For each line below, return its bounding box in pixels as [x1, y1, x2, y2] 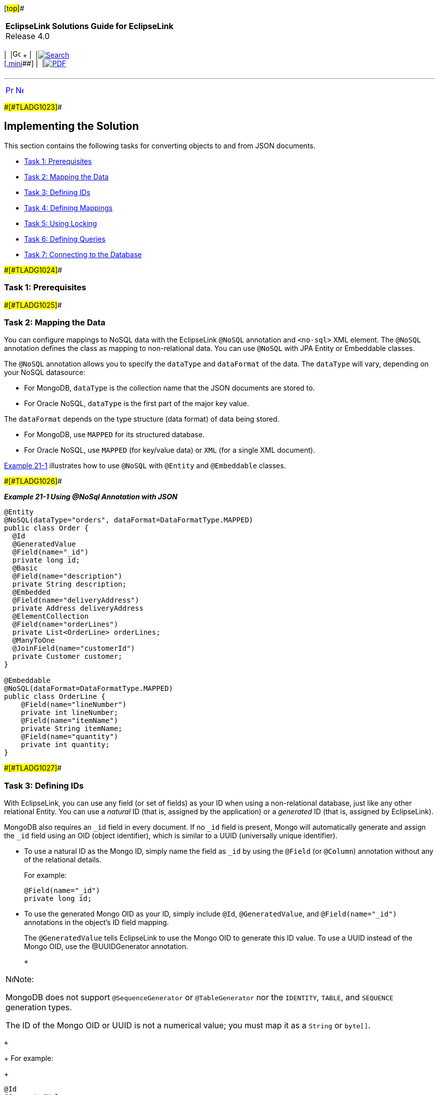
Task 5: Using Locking [24, 219, 97, 228]
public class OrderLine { [4, 692, 106, 701]
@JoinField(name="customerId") [12, 644, 135, 653]
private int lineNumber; [21, 708, 118, 717]
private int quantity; [21, 741, 110, 749]
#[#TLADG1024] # [4, 265, 62, 274]
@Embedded [12, 588, 51, 597]
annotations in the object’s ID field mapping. [24, 918, 169, 927]
